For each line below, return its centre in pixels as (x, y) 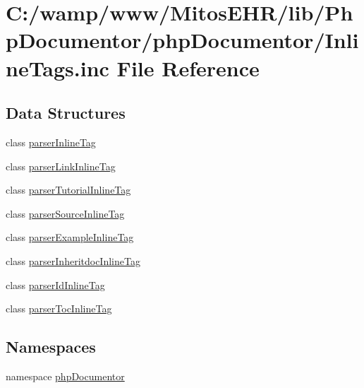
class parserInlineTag (51, 142)
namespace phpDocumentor (65, 376)
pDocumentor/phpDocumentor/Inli (182, 40)
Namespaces (51, 347)
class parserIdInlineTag (55, 284)
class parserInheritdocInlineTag (73, 260)
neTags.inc (57, 67)
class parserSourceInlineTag (65, 213)
